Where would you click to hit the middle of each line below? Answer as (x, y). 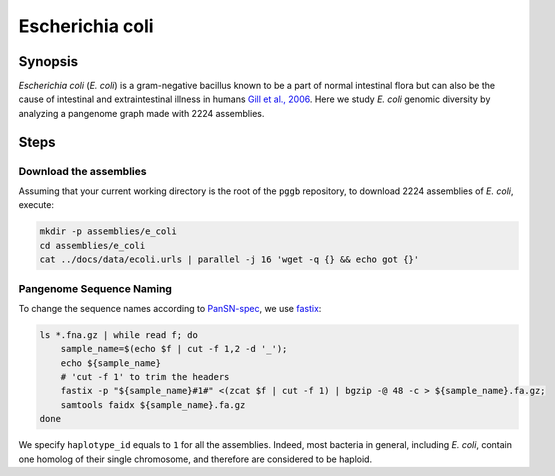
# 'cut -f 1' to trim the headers (145, 377)
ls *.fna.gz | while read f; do (119, 334)
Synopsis (48, 61)
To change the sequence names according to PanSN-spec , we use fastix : (170, 308)
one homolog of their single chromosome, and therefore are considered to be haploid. (195, 459)
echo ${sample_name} (111, 363)
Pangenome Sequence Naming (95, 288)
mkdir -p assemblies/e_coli (108, 231)
